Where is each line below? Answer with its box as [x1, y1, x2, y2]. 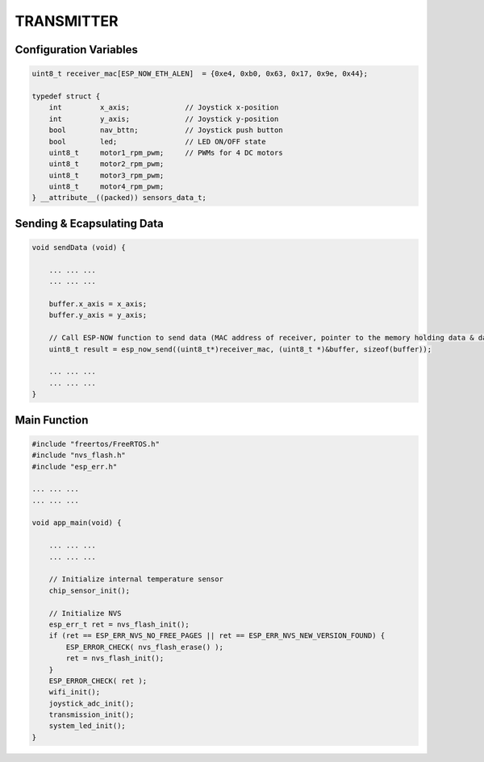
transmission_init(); [48, 710, 135, 719]
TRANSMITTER [15, 12, 119, 30]
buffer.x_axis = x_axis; [48, 299, 148, 308]
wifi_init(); [48, 688, 101, 697]
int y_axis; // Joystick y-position [48, 114, 279, 123]
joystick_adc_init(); [48, 698, 135, 708]
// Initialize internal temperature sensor [48, 575, 223, 584]
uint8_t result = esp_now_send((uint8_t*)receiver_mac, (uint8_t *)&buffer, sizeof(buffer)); [48, 344, 432, 354]
